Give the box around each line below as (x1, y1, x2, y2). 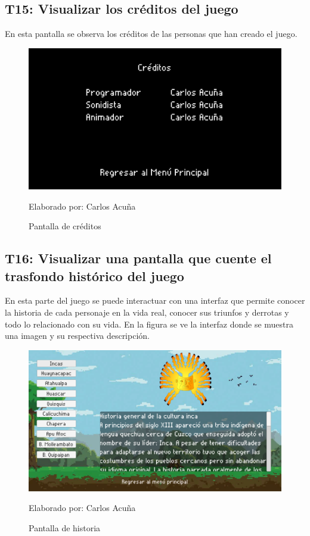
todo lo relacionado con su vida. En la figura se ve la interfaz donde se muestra (5, 317, 294, 330)
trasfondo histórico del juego (5, 266, 184, 285)
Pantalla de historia (29, 521, 101, 534)
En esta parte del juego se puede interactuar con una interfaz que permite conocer (5, 294, 305, 307)
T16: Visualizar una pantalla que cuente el (5, 249, 272, 267)
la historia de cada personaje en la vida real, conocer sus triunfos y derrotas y (5, 306, 289, 318)
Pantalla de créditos (29, 220, 101, 232)
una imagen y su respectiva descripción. (5, 329, 150, 342)
